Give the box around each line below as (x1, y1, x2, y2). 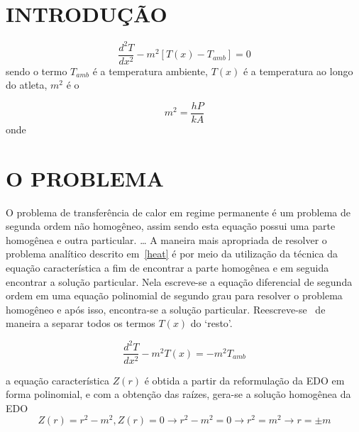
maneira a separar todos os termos (6, 316, 155, 331)
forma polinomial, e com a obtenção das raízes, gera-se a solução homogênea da (6, 387, 351, 401)
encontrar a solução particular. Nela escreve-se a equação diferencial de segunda (6, 274, 353, 289)
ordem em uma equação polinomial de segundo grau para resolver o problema (6, 288, 343, 303)
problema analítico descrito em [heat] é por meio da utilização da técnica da (6, 246, 338, 261)
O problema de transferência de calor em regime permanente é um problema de (6, 204, 351, 219)
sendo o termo (6, 63, 67, 78)
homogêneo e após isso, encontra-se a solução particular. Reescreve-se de (6, 301, 326, 316)
